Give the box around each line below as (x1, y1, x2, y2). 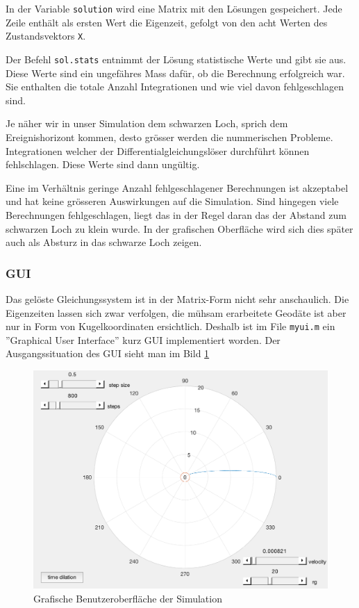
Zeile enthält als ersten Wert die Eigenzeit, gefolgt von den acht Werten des (6, 15, 328, 29)
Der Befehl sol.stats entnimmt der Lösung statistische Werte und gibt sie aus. (6, 51, 347, 66)
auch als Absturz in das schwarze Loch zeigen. (6, 235, 202, 249)
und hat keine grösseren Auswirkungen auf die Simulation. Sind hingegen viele (6, 194, 339, 208)
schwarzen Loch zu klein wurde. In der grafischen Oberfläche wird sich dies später (6, 221, 353, 236)
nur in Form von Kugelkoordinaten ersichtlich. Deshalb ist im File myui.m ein (6, 319, 335, 334)
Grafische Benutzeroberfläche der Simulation (33, 591, 222, 605)
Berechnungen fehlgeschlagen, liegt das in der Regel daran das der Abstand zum (6, 207, 347, 222)
